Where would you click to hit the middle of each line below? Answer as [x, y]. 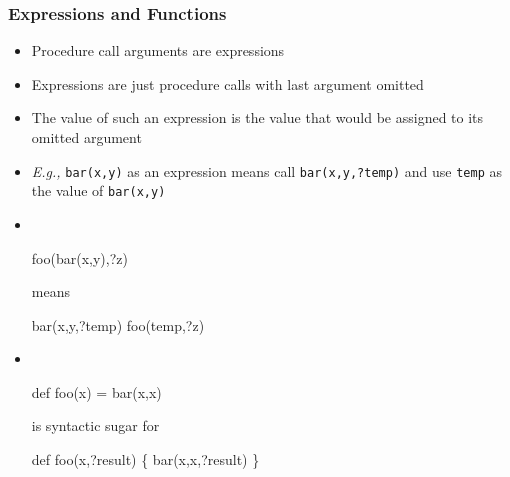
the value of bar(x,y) [98, 190]
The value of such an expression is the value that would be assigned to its [257, 117]
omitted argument [86, 137]
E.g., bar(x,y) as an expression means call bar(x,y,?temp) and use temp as [266, 170]
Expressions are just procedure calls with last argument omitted [227, 83]
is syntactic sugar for [95, 425]
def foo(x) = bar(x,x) [96, 391]
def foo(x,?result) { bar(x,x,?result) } [145, 459]
